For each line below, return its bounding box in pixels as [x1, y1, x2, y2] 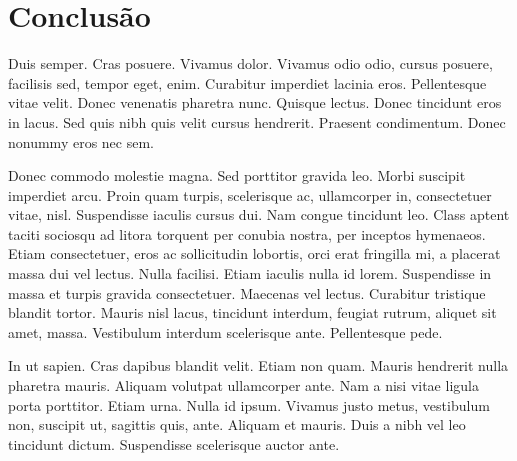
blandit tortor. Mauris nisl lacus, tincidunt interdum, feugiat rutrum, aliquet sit [8, 302, 497, 323]
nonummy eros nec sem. [8, 131, 154, 152]
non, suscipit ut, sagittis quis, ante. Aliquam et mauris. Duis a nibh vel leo [8, 414, 466, 435]
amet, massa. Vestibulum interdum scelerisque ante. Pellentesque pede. [8, 321, 443, 342]
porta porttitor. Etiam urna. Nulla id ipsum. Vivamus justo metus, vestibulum [8, 394, 490, 415]
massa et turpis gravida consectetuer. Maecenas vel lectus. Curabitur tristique [8, 282, 486, 303]
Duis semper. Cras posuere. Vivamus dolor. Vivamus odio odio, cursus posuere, [8, 53, 493, 74]
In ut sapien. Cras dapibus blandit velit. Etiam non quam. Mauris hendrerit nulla [8, 355, 509, 376]
